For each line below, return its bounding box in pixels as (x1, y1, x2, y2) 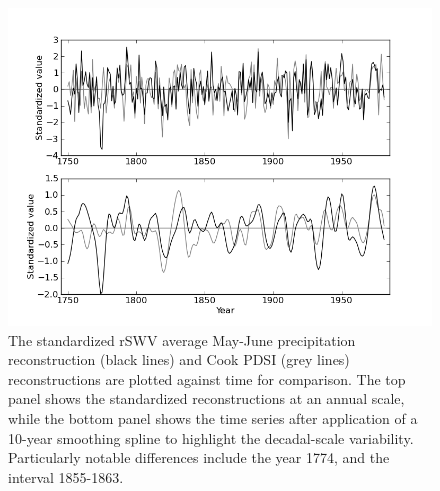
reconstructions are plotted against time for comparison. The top (8, 368, 406, 389)
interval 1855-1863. (8, 466, 124, 487)
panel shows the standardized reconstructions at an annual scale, (8, 388, 405, 409)
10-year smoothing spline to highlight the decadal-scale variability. (8, 427, 414, 448)
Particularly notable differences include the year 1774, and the (8, 447, 390, 468)
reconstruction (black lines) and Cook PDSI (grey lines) (8, 349, 350, 370)
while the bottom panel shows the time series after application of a (8, 407, 418, 428)
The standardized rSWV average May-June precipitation (8, 329, 356, 350)
